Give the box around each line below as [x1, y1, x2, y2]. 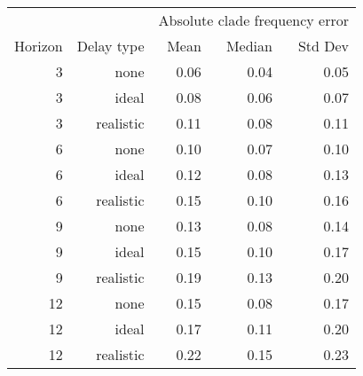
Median [225, 35, 272, 56]
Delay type [76, 35, 145, 56]
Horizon [14, 35, 63, 56]
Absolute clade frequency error [158, 10, 350, 30]
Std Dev [297, 35, 350, 56]
